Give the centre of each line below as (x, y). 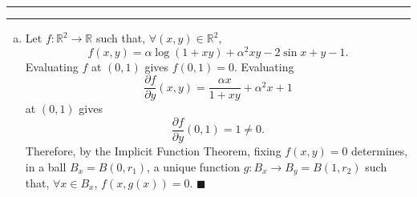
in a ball (46, 166)
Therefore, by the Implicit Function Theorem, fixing (153, 150)
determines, (380, 150)
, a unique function (193, 166)
